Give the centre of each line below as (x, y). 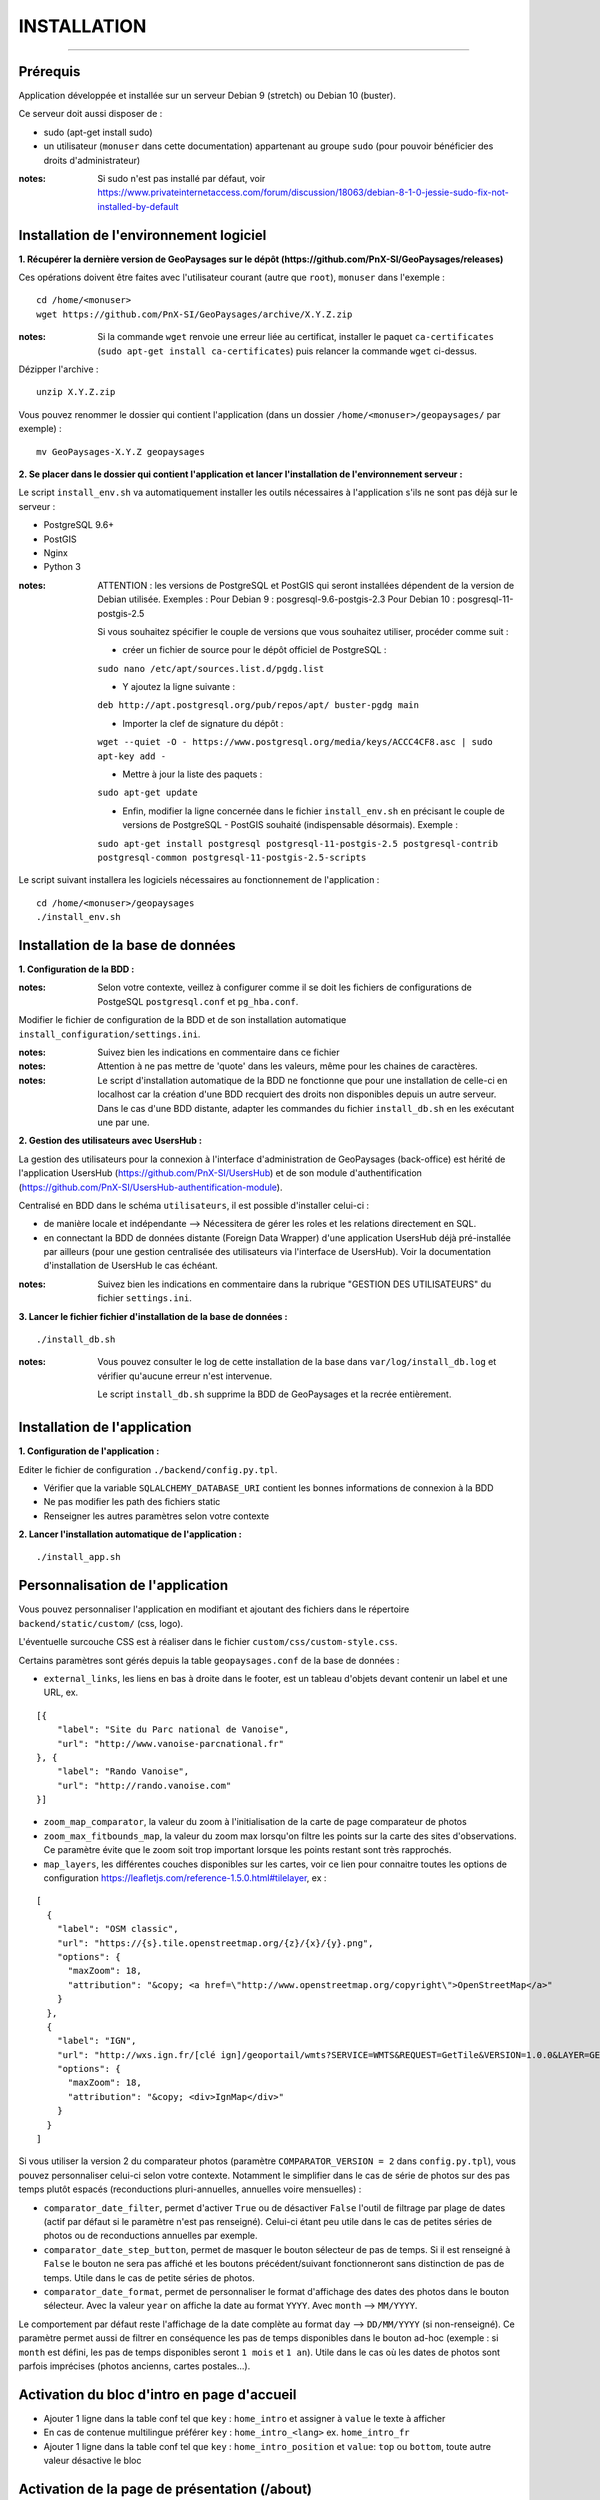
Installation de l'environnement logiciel (142, 235)
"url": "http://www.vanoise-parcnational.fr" (170, 1743)
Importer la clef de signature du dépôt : (203, 723)
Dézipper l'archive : (58, 369)
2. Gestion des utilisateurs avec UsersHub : (110, 1141)
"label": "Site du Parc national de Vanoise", (173, 1729)
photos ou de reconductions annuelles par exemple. (151, 2236)
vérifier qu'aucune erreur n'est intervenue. (185, 1376)
